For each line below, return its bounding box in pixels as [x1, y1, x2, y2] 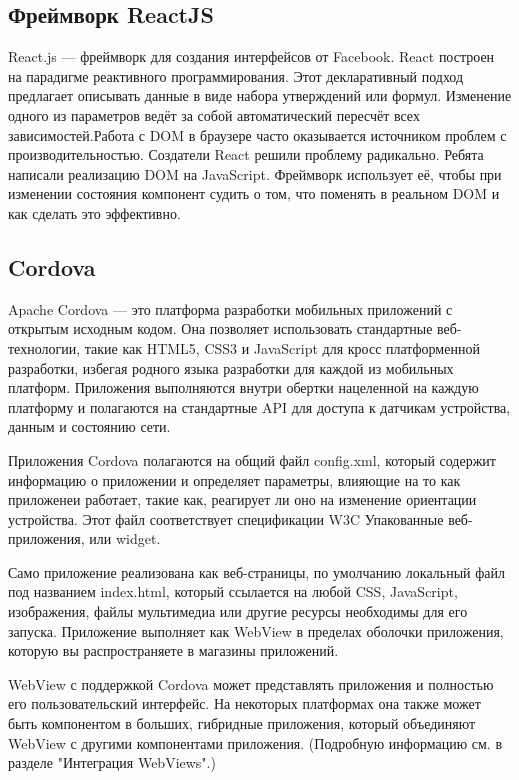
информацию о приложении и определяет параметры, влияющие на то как [8, 469, 461, 490]
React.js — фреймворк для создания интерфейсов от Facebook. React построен [8, 46, 495, 67]
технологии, [8, 337, 81, 358]
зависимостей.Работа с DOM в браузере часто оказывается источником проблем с [8, 124, 507, 145]
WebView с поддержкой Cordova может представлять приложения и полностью [8, 673, 494, 694]
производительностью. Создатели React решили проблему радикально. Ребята [8, 144, 484, 165]
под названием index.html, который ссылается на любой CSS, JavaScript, [8, 581, 458, 602]
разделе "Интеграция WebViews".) [8, 752, 216, 773]
